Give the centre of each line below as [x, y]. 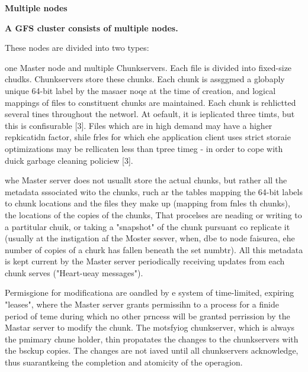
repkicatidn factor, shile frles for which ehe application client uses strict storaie [148, 137]
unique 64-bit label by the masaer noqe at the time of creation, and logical [140, 90]
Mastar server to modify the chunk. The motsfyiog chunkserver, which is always [150, 327]
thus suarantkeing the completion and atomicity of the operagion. [124, 362]
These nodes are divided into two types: [77, 48]
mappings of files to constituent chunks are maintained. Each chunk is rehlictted [150, 102]
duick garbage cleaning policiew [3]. [69, 160]
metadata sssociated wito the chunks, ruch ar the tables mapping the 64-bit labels [154, 191]
